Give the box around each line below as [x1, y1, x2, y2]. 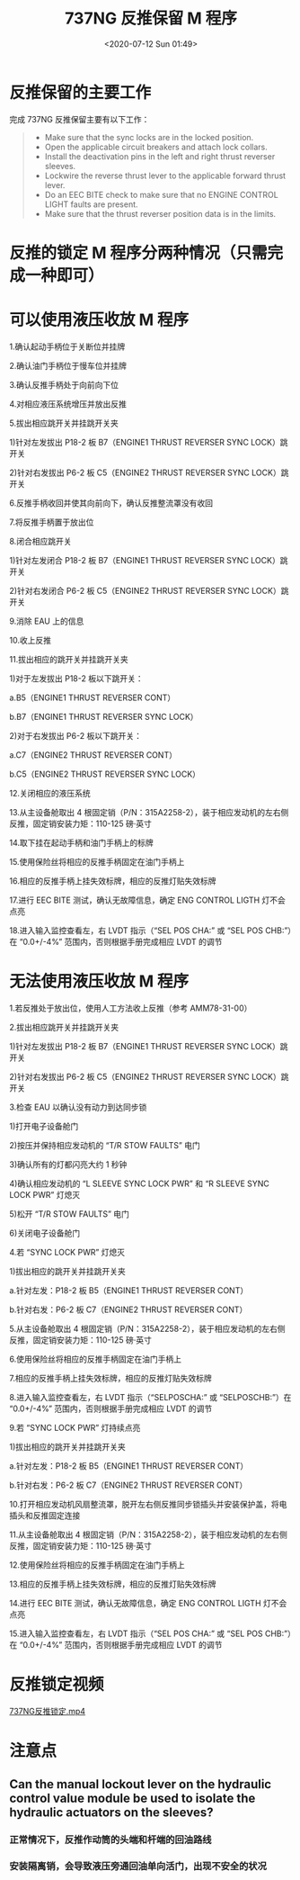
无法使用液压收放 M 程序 [9, 971, 190, 991]
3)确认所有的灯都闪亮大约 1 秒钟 [9, 1158, 128, 1170]
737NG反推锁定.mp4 [9, 1705, 86, 1716]
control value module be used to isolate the [9, 1791, 256, 1806]
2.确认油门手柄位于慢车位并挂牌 [9, 360, 128, 371]
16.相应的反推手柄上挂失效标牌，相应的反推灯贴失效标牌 [9, 875, 216, 886]
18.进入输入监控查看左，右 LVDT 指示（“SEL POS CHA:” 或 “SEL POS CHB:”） [9, 924, 292, 936]
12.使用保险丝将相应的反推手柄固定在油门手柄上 [9, 1559, 186, 1570]
